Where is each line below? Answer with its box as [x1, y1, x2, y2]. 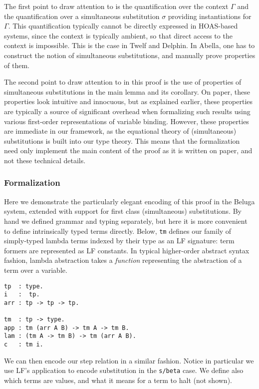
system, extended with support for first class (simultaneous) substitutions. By [4, 206, 242, 216]
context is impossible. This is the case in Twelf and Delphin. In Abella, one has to [4, 40, 255, 51]
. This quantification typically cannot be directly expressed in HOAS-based [8, 21, 238, 31]
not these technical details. [4, 155, 86, 165]
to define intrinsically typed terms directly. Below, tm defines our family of [4, 225, 232, 236]
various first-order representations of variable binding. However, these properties [4, 116, 249, 126]
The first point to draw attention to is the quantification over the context [4, 1, 229, 11]
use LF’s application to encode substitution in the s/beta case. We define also [4, 365, 244, 375]
